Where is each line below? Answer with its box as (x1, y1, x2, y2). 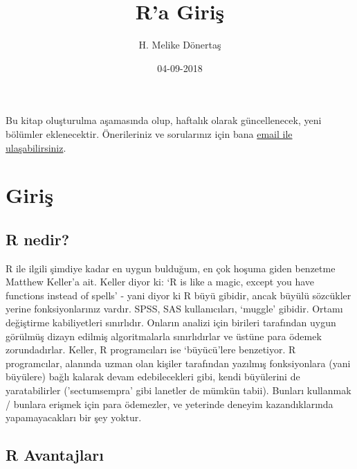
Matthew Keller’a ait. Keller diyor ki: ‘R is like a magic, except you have (6, 274, 315, 289)
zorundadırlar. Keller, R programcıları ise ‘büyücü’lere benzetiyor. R (6, 342, 296, 357)
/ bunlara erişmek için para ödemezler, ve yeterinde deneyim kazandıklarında (6, 396, 333, 411)
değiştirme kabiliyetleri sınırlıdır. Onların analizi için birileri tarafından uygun (6, 315, 336, 330)
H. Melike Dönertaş (138, 37, 221, 52)
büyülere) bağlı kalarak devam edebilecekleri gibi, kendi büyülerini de (6, 369, 300, 384)
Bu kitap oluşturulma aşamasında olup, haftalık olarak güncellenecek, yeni (6, 113, 322, 127)
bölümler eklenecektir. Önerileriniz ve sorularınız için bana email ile (6, 126, 293, 141)
